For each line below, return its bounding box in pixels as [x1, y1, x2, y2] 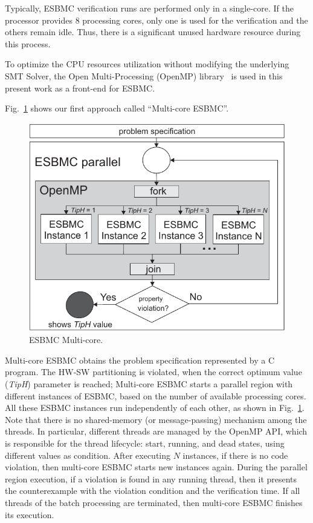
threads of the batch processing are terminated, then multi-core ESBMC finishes [5, 496, 303, 508]
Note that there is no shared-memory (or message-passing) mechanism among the [5, 413, 307, 425]
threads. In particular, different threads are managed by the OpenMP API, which [5, 425, 308, 438]
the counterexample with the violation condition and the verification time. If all [5, 484, 300, 497]
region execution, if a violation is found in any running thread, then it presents [5, 472, 297, 485]
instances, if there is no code [182, 448, 288, 461]
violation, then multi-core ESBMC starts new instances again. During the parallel [5, 461, 308, 473]
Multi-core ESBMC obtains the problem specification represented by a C [5, 353, 275, 366]
